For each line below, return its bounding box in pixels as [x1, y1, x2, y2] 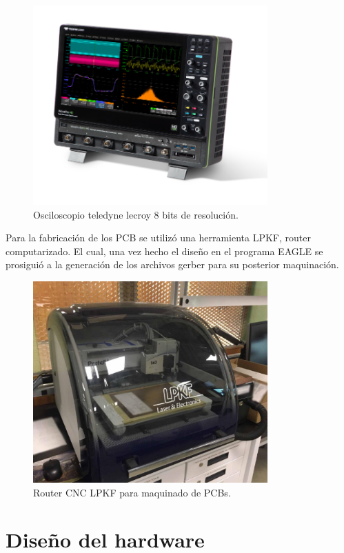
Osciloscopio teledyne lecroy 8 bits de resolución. [33, 207, 239, 221]
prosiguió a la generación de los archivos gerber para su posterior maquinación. [6, 257, 339, 272]
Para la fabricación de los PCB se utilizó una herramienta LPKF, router [6, 230, 311, 245]
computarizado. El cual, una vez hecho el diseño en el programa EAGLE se [6, 243, 323, 258]
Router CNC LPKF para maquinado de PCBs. [33, 485, 231, 499]
